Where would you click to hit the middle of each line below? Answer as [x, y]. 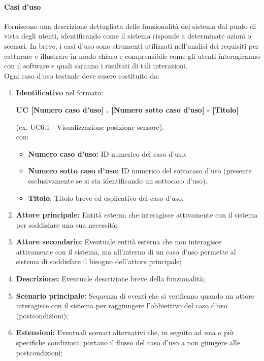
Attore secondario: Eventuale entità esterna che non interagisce [119, 242]
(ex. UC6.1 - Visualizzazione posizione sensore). [90, 127]
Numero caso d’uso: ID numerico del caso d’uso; [108, 153]
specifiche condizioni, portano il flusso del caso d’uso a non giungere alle [128, 342]
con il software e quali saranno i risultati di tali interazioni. [96, 66]
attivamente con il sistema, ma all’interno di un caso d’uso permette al [126, 251]
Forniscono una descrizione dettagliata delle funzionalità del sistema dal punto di [130, 26]
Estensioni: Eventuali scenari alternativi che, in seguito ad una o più [125, 332]
